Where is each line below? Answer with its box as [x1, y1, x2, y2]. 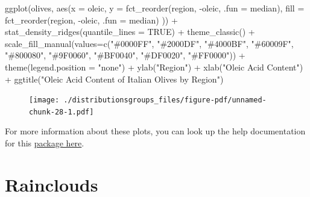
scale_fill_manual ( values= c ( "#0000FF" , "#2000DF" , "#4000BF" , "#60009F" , [5, 37, 294, 49]
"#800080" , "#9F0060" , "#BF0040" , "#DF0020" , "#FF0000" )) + [5, 49, 245, 61]
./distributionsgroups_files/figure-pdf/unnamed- [63, 96, 267, 105]
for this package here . [5, 137, 84, 149]
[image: [29, 96, 60, 105]
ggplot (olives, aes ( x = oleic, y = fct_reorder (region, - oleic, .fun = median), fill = [5, 2, 305, 14]
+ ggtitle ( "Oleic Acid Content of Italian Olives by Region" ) [5, 72, 224, 85]
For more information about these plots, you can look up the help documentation [5, 125, 306, 137]
